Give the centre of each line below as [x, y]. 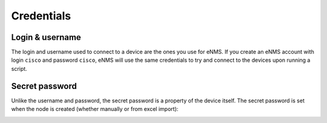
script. [19, 68]
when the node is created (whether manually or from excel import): [95, 109]
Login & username [46, 37]
